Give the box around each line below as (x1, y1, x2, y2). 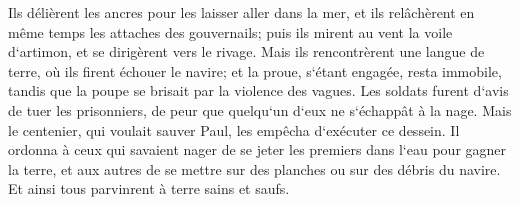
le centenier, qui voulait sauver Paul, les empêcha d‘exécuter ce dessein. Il (8, 119, 460, 140)
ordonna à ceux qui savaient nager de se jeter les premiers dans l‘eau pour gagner (8, 139, 507, 160)
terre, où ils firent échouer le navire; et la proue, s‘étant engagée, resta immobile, (8, 60, 502, 81)
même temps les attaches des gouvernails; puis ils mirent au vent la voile (8, 21, 453, 42)
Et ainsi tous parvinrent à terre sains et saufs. (8, 178, 290, 199)
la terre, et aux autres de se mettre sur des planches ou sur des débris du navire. (8, 158, 501, 179)
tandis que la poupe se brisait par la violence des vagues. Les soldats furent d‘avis (8, 80, 509, 101)
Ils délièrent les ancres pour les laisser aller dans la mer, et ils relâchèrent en (8, 2, 475, 22)
